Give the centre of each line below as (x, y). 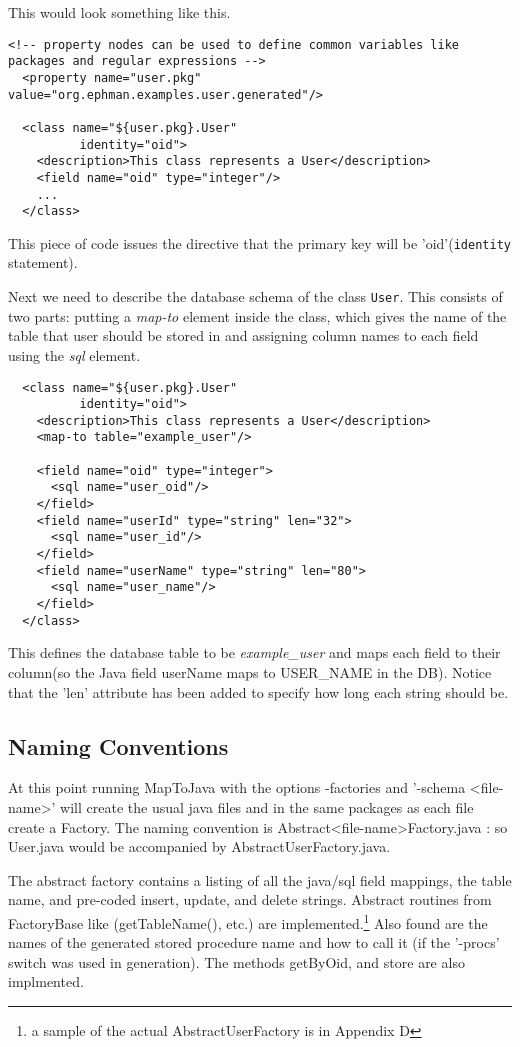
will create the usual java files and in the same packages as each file (267, 806)
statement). (43, 262)
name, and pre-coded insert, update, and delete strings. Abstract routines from (250, 899)
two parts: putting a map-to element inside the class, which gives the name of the (257, 315)
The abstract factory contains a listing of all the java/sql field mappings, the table (260, 879)
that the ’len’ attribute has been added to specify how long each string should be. (258, 691)
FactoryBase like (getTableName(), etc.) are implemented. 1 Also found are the (248, 921)
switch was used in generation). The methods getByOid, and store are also (236, 961)
